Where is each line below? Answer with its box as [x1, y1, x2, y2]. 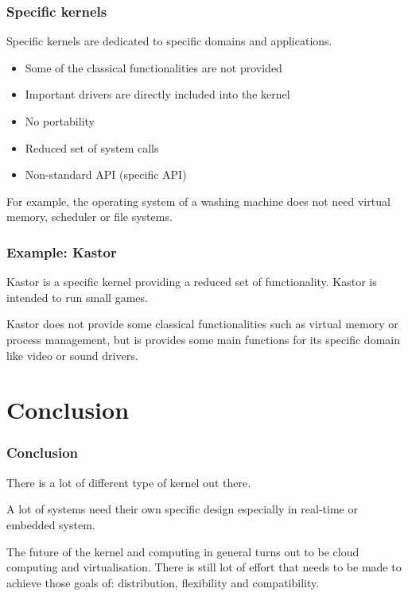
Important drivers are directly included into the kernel [25, 86, 290, 103]
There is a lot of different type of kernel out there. [6, 474, 251, 490]
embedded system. [6, 516, 95, 532]
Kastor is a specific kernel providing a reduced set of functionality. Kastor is [6, 273, 377, 290]
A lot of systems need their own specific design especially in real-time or [6, 501, 358, 517]
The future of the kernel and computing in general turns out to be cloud [6, 543, 359, 559]
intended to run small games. [6, 288, 148, 305]
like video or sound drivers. [6, 346, 138, 363]
